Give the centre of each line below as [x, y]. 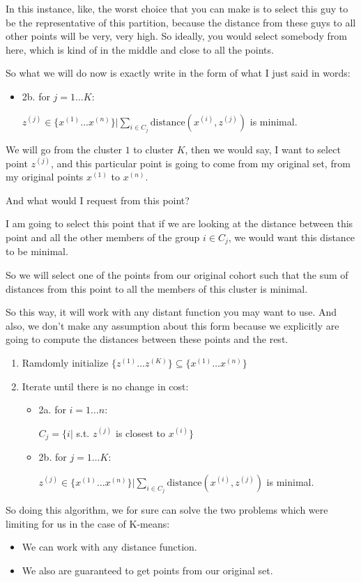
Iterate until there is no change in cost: [105, 386]
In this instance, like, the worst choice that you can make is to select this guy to [177, 8]
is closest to [141, 432]
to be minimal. [37, 251]
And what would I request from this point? [98, 200]
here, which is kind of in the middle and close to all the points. [140, 49]
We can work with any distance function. [109, 547]
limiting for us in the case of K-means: [88, 523]
